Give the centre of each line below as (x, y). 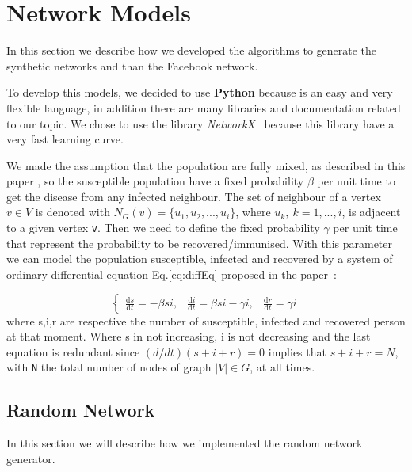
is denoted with (72, 212)
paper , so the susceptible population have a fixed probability (155, 181)
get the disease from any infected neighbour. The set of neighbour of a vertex (194, 196)
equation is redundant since (73, 351)
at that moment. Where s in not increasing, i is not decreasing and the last (189, 336)
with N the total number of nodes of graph (109, 367)
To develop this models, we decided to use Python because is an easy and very (200, 92)
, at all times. (282, 367)
